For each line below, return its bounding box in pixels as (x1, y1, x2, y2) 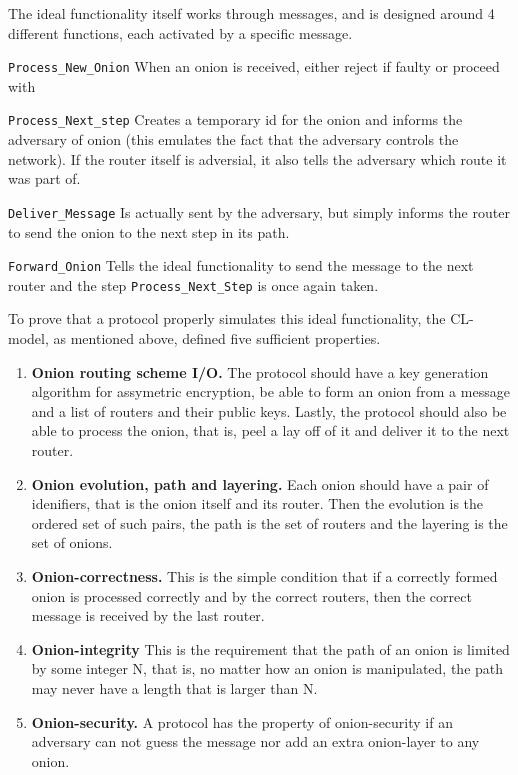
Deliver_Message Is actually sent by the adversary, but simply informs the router (8, 201, 510, 222)
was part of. (8, 168, 81, 189)
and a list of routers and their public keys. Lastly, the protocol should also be (31, 400, 507, 421)
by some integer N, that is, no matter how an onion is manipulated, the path (31, 658, 504, 679)
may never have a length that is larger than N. (31, 677, 318, 698)
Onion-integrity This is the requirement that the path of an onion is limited (31, 638, 510, 659)
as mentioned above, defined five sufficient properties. (53, 328, 381, 349)
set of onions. (31, 532, 113, 553)
